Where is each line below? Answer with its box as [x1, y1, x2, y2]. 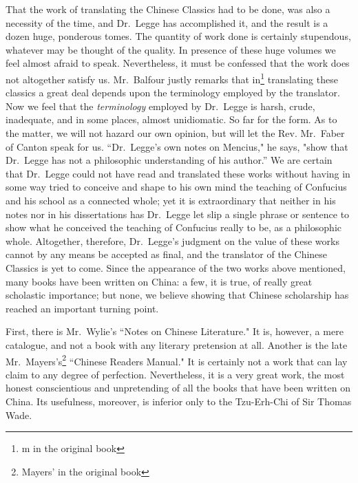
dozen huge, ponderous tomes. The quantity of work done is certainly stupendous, [6, 29, 351, 43]
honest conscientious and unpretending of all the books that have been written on [6, 380, 350, 395]
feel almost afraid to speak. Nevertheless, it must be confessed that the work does [6, 56, 350, 70]
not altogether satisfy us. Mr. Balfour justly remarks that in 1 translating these [6, 69, 338, 86]
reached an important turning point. [6, 301, 159, 315]
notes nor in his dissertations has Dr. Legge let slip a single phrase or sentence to [6, 206, 350, 221]
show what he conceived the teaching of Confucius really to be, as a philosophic [6, 220, 341, 235]
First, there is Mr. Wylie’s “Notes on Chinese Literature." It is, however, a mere [6, 324, 344, 339]
